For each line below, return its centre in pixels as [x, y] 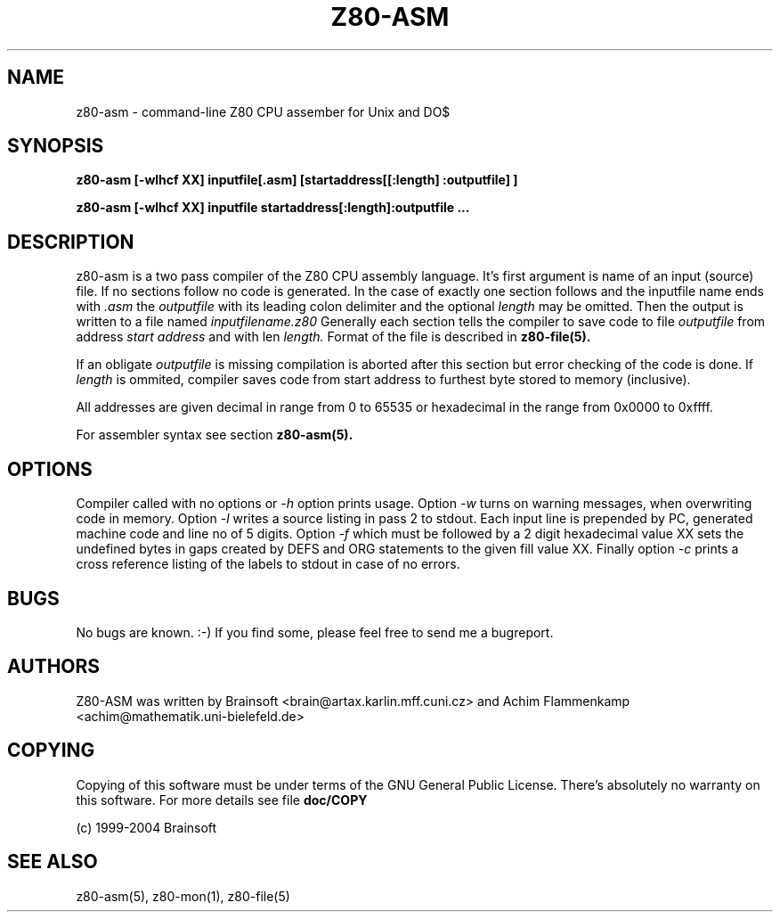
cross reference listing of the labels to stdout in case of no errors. [268, 564]
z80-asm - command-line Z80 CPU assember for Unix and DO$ [263, 111]
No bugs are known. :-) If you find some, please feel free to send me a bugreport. [315, 632]
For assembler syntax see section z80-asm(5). [215, 435]
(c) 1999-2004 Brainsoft [146, 827]
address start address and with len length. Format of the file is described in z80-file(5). [333, 337]
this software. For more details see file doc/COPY [222, 800]
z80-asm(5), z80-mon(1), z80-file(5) [183, 896]
